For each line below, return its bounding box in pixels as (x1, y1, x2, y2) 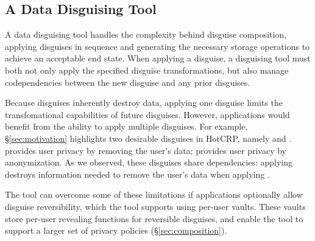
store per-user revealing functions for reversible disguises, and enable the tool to (5, 212, 303, 225)
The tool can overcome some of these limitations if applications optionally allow (5, 188, 303, 201)
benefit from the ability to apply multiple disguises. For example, (5, 120, 248, 133)
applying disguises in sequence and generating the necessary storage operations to (5, 40, 310, 52)
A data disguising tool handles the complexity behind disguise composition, (5, 28, 287, 41)
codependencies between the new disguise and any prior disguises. (5, 75, 250, 88)
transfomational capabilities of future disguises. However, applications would (5, 108, 290, 120)
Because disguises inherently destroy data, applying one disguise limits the (5, 96, 283, 109)
